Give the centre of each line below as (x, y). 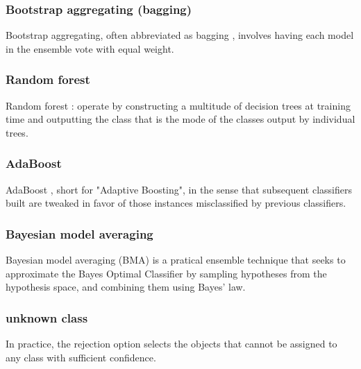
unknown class (47, 317)
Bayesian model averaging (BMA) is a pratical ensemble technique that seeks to (176, 260)
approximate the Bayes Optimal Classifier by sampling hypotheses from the (166, 273)
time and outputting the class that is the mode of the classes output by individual (180, 119)
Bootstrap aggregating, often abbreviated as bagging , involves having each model (180, 35)
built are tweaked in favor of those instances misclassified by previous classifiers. (176, 203)
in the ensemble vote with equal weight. (90, 48)
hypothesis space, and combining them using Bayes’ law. (126, 287)
